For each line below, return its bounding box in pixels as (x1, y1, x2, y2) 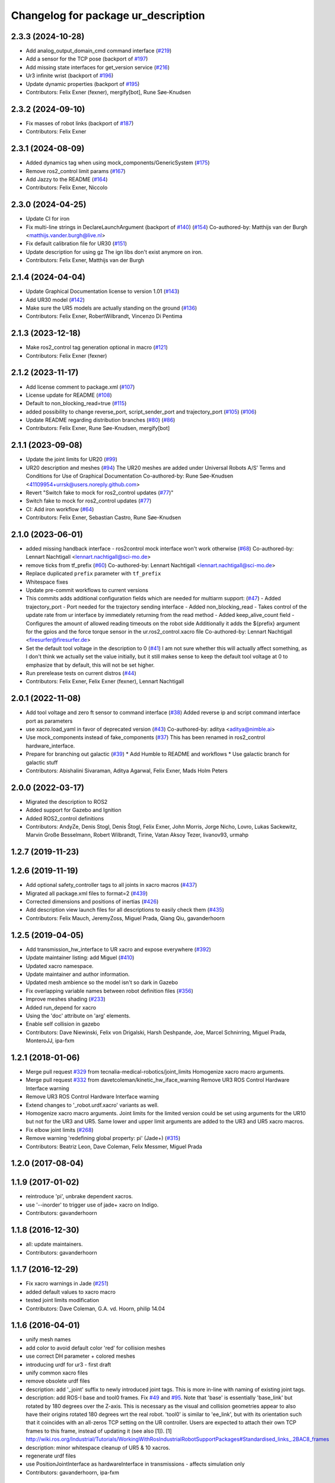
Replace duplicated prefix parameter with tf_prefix (25, 570, 161, 577)
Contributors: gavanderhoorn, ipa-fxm (25, 1469, 120, 1476)
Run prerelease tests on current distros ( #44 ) (25, 669, 136, 676)
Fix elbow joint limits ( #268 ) (25, 1126, 94, 1133)
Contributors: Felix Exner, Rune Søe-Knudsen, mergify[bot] (25, 425, 170, 432)
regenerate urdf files (25, 1452, 76, 1459)
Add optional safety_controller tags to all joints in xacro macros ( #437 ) (25, 881, 197, 889)
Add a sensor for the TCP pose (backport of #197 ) (25, 55, 148, 62)
